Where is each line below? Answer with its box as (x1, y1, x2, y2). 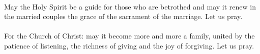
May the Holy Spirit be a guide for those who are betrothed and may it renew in (4, 1, 256, 11)
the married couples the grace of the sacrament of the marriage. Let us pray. (4, 11, 243, 21)
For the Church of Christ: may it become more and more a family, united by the (4, 30, 255, 41)
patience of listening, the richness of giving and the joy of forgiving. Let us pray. (4, 40, 254, 50)
